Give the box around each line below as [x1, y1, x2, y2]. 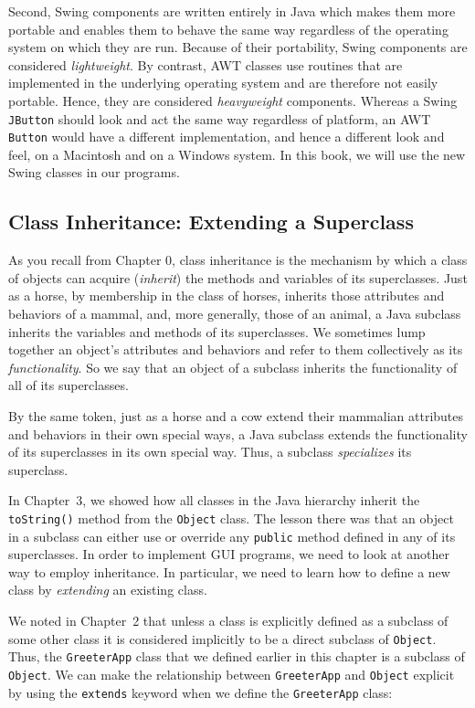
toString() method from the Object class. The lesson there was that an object [8, 508, 454, 527]
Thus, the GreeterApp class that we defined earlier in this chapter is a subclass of [8, 647, 465, 666]
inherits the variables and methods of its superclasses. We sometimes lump [8, 322, 426, 341]
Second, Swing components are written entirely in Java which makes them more [8, 2, 456, 20]
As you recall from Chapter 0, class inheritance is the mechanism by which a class [8, 250, 468, 269]
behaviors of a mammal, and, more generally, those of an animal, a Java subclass [8, 304, 461, 323]
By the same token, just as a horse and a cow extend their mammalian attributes [8, 407, 464, 426]
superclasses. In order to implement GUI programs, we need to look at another [8, 544, 449, 564]
